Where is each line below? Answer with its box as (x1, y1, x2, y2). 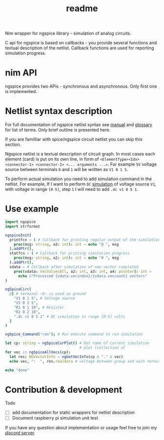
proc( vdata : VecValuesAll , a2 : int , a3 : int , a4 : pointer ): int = (14, 269, 152, 274)
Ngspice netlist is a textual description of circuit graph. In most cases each (5, 151, 155, 157)
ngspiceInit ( (5, 232, 32, 238)
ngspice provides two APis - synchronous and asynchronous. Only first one (5, 83, 157, 89)
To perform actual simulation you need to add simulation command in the (5, 176, 152, 182)
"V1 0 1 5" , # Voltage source (14, 296, 76, 301)
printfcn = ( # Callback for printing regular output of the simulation (9, 237, 161, 242)
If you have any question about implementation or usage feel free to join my (5, 425, 157, 431)
